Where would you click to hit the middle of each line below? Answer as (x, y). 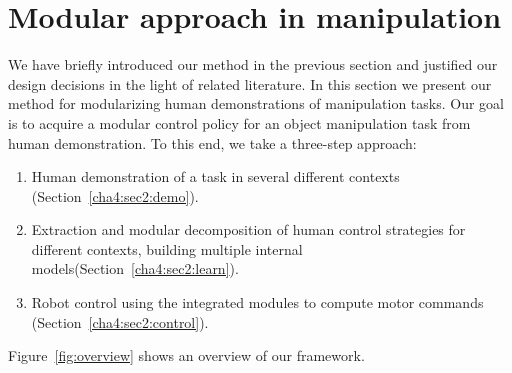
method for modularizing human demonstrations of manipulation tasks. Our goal (256, 103)
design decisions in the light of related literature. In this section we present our (250, 83)
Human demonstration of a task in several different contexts (215, 176)
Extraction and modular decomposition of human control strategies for (248, 229)
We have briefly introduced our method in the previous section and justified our (253, 64)
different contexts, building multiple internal (167, 248)
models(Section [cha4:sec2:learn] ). (135, 268)
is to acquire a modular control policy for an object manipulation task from (239, 122)
